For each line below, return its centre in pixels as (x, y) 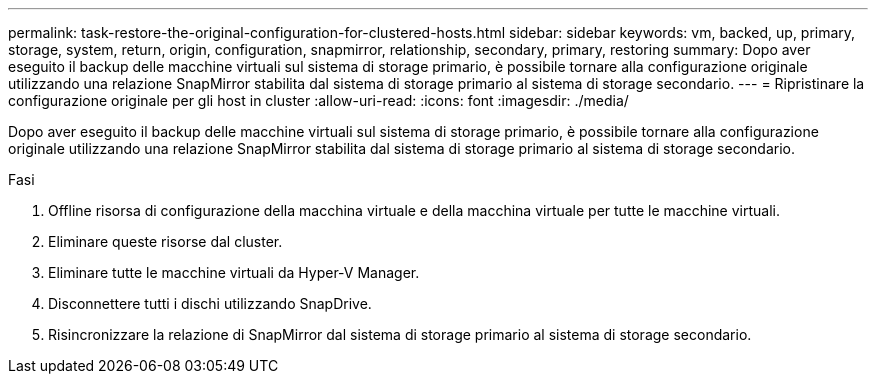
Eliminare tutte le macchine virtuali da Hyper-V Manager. (234, 272)
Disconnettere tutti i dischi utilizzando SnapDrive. (210, 303)
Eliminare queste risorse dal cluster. (165, 241)
